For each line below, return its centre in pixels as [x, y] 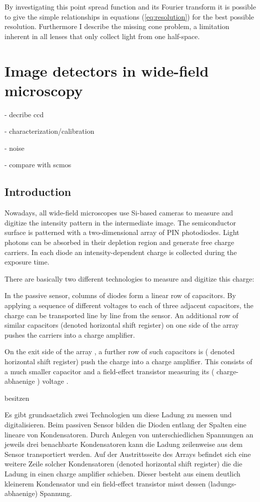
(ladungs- [222, 483]
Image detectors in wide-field [107, 70]
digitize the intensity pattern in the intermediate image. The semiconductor [120, 222]
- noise [14, 148]
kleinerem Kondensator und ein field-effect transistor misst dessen [105, 483]
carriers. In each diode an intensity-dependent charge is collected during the [121, 252]
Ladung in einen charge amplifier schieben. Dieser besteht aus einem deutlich [122, 473]
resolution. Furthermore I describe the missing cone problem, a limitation [117, 26]
